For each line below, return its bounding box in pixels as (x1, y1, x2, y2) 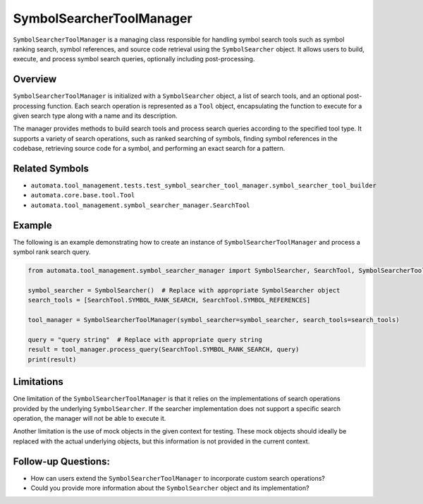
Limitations (13, 376, 63, 388)
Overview (13, 73, 57, 85)
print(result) (27, 355, 77, 363)
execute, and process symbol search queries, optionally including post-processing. (13, 55, 255, 63)
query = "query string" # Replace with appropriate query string (27, 336, 262, 343)
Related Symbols (13, 163, 90, 174)
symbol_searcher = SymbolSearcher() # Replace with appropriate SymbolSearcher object (27, 286, 341, 294)
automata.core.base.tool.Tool (30, 191, 135, 199)
